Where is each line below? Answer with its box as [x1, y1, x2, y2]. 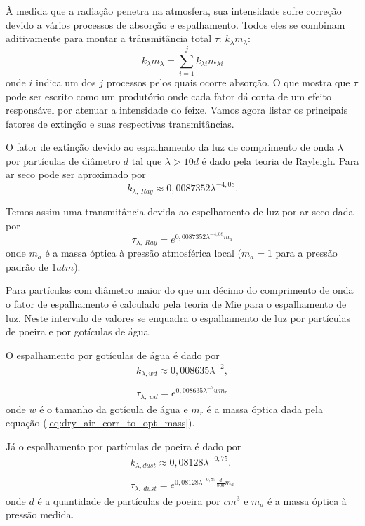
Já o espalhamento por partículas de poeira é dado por [6, 438, 241, 453]
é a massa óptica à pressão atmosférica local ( [45, 245, 242, 260]
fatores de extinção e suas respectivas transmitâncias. [6, 116, 234, 130]
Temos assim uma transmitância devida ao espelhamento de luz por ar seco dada [6, 204, 354, 219]
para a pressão [275, 245, 338, 260]
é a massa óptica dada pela [206, 401, 323, 416]
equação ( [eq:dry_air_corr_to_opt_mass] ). [6, 415, 195, 430]
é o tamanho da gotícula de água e [39, 401, 188, 416]
